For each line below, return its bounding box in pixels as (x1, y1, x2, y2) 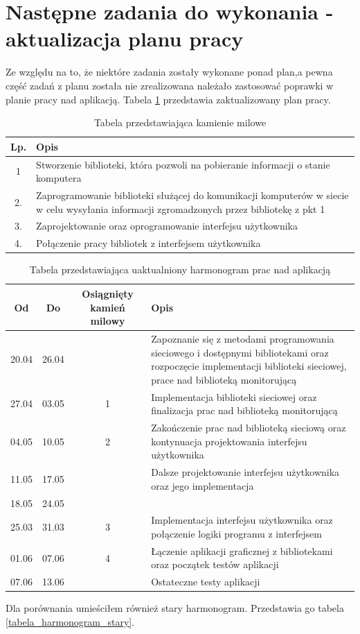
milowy (90, 314, 125, 328)
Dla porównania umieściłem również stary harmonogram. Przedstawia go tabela (6, 601, 344, 615)
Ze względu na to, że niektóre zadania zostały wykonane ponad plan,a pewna (6, 65, 333, 79)
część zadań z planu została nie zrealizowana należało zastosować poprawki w (6, 78, 334, 92)
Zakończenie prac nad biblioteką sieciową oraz (151, 420, 346, 435)
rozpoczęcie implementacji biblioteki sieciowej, (151, 359, 347, 373)
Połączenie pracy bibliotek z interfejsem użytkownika (36, 236, 261, 250)
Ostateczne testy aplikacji (151, 574, 260, 589)
